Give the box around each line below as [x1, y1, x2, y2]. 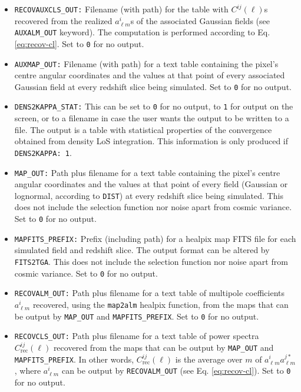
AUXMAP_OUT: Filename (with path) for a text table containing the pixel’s [14, 57, 279, 69]
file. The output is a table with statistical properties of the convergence [14, 123, 272, 135]
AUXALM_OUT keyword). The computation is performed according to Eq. [14, 26, 270, 38]
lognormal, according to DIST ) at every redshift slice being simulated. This [14, 189, 283, 201]
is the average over [175, 353, 243, 365]
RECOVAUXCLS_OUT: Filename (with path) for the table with [14, 3, 229, 15]
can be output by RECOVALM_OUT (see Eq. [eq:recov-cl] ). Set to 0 [61, 364, 291, 377]
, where [14, 364, 41, 377]
